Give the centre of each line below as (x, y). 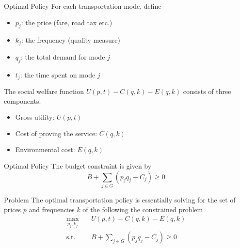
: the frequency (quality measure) (71, 40)
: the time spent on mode (58, 74)
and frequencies (52, 209)
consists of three (207, 91)
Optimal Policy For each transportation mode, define (83, 6)
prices (13, 209)
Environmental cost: (45, 149)
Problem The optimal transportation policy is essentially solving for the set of (120, 199)
